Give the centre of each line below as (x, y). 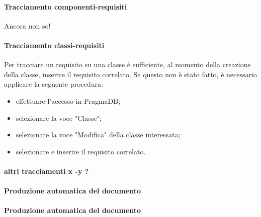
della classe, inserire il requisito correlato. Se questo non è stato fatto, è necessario (130, 74)
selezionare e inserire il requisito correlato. (81, 151)
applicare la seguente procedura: (54, 84)
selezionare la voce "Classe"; (59, 118)
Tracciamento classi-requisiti (54, 45)
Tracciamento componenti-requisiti (66, 6)
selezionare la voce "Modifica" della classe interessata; (98, 135)
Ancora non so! (27, 25)
